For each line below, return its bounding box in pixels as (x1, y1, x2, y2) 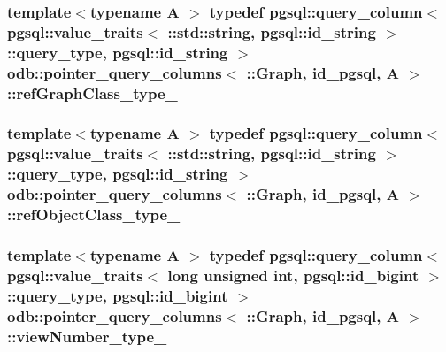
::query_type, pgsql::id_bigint (7, 284, 228, 306)
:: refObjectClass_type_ (7, 203, 181, 226)
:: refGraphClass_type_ (7, 81, 178, 103)
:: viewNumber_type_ (7, 325, 167, 347)
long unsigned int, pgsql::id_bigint (167, 264, 419, 286)
